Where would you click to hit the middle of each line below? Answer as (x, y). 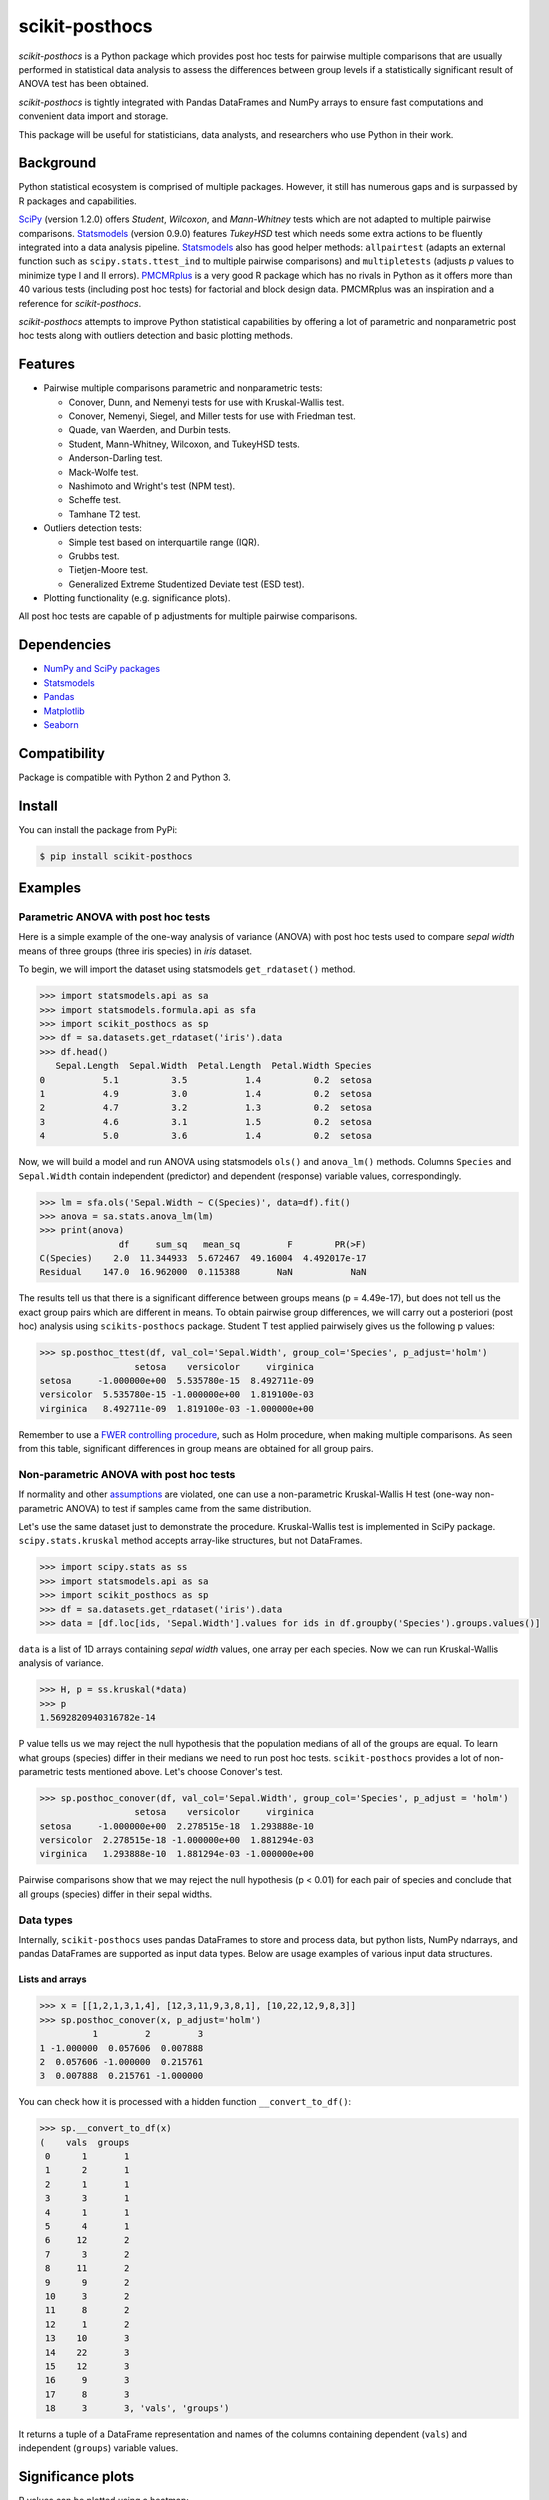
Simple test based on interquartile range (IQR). (164, 542)
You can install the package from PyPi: (98, 829)
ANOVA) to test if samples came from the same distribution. (188, 1508)
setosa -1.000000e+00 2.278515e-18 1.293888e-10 (176, 1826)
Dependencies (65, 645)
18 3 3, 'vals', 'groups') (137, 2408)
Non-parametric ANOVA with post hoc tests (127, 1474)
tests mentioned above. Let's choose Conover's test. (174, 1771)
